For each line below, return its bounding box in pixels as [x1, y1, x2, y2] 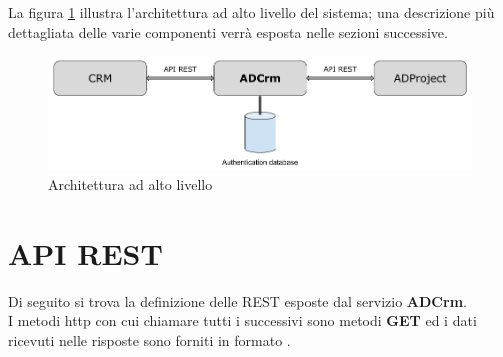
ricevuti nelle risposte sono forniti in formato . [8, 329, 291, 350]
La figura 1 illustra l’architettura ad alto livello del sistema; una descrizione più [8, 2, 495, 22]
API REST [8, 232, 163, 273]
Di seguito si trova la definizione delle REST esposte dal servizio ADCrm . [8, 290, 467, 311]
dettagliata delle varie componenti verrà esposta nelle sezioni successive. [8, 21, 448, 42]
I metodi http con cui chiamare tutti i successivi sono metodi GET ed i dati [8, 310, 477, 331]
